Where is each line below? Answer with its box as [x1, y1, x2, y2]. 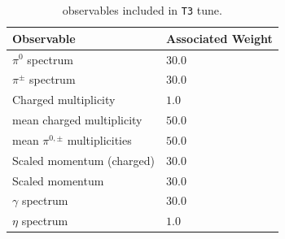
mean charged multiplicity [12, 111, 142, 128]
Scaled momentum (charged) [12, 151, 156, 168]
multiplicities [67, 131, 132, 148]
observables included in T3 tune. [62, 2, 222, 18]
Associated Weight [166, 29, 273, 46]
